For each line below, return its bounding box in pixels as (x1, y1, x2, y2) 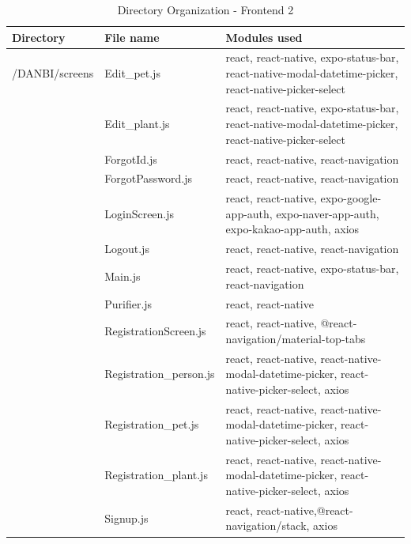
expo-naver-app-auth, (276, 205, 379, 221)
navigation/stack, (225, 517, 310, 534)
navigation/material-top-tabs (225, 330, 366, 346)
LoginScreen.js (104, 205, 175, 221)
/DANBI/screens (12, 65, 94, 81)
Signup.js (104, 509, 149, 526)
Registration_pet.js (104, 416, 199, 433)
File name (104, 28, 160, 45)
